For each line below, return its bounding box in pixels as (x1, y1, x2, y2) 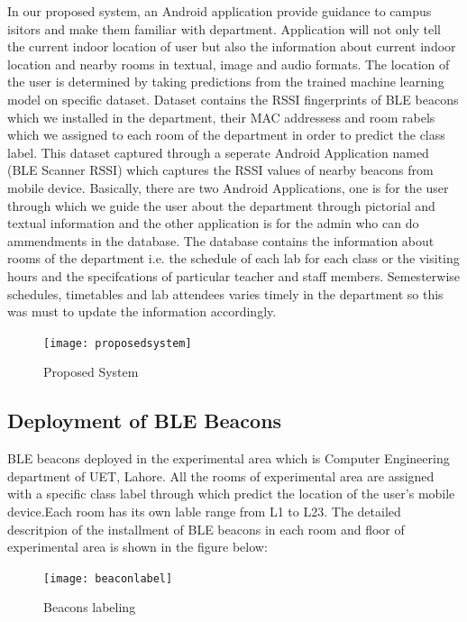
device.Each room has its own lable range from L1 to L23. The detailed (7, 501, 401, 520)
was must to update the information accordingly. (7, 302, 277, 321)
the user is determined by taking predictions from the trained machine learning (7, 72, 444, 91)
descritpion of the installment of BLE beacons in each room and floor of (7, 519, 405, 538)
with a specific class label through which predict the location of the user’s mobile (7, 484, 455, 503)
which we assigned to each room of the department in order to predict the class (7, 125, 445, 144)
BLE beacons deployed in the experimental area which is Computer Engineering (7, 449, 450, 468)
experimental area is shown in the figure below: (7, 537, 268, 556)
